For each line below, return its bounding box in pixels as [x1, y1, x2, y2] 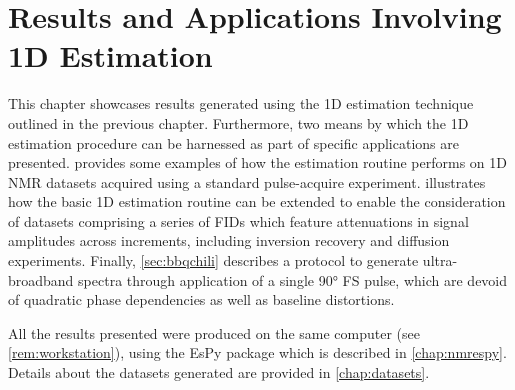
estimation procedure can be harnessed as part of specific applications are [8, 132, 459, 153]
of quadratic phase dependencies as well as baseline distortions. [8, 289, 395, 310]
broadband [8, 269, 74, 290]
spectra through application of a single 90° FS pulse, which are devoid [78, 269, 508, 290]
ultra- [422, 250, 458, 271]
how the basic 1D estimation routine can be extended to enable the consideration [8, 191, 506, 212]
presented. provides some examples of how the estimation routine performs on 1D [8, 152, 507, 173]
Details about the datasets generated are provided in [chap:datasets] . [8, 362, 430, 383]
